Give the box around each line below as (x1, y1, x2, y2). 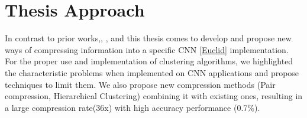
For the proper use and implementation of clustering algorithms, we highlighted (5, 55, 293, 67)
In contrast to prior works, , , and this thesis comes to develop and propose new (5, 32, 292, 44)
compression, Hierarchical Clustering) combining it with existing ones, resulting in (5, 90, 303, 102)
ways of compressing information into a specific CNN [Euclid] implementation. (5, 43, 289, 55)
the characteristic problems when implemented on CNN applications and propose (5, 66, 299, 78)
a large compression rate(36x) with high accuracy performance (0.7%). (5, 101, 260, 113)
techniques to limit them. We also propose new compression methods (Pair (5, 78, 276, 90)
